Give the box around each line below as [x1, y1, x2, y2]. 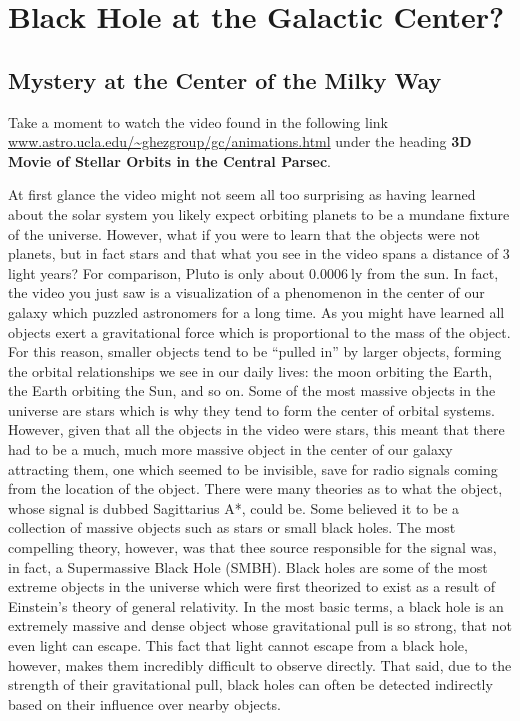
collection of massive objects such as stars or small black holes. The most [8, 517, 456, 538]
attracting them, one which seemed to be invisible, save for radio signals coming [8, 458, 498, 479]
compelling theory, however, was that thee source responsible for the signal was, [8, 537, 497, 558]
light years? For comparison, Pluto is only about [8, 262, 305, 283]
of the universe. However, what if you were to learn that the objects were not [8, 223, 481, 244]
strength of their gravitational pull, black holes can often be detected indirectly [8, 674, 493, 695]
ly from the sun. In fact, [351, 262, 499, 283]
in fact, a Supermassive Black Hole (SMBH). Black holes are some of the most [8, 556, 488, 577]
